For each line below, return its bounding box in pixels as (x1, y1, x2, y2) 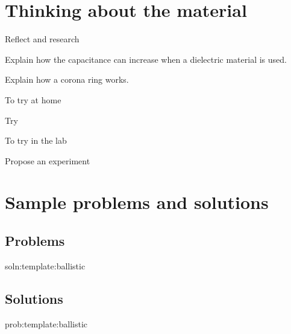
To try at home (5, 93, 61, 106)
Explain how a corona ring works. (5, 73, 129, 86)
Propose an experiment (5, 154, 90, 167)
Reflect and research (5, 33, 80, 45)
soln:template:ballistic (5, 259, 86, 272)
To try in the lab (5, 134, 67, 147)
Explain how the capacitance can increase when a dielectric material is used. (5, 53, 287, 65)
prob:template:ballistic (5, 317, 88, 330)
